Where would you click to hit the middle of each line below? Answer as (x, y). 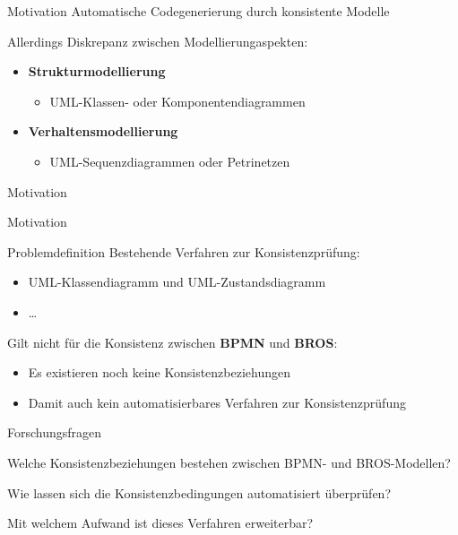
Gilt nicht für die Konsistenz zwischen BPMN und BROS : (173, 342)
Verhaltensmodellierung (103, 131)
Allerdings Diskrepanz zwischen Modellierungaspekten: (158, 41)
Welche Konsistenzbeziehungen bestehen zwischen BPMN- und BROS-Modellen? (229, 462)
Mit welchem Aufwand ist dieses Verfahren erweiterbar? (160, 523)
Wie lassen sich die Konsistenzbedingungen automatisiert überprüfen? (199, 492)
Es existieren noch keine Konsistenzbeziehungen (159, 372)
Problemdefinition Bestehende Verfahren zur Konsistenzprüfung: (184, 251)
